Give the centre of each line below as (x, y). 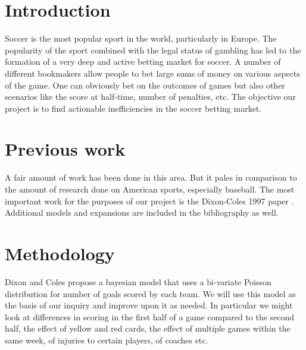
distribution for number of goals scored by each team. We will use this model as (150, 293)
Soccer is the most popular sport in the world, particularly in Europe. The (141, 38)
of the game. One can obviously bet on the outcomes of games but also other (145, 85)
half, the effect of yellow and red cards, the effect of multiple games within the (148, 328)
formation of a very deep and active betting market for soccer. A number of (143, 62)
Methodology (60, 253)
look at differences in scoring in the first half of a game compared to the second (150, 316)
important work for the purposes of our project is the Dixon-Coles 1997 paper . (149, 201)
